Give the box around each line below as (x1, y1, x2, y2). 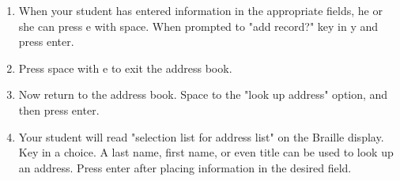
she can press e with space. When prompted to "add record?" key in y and (18, 17, 379, 34)
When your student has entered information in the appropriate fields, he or (18, 2, 383, 18)
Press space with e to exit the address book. (18, 59, 232, 76)
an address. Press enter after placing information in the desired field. (18, 159, 352, 175)
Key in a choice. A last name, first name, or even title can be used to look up (18, 144, 394, 160)
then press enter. (18, 101, 100, 118)
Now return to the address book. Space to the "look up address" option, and (18, 86, 388, 103)
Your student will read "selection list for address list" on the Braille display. (18, 128, 384, 145)
